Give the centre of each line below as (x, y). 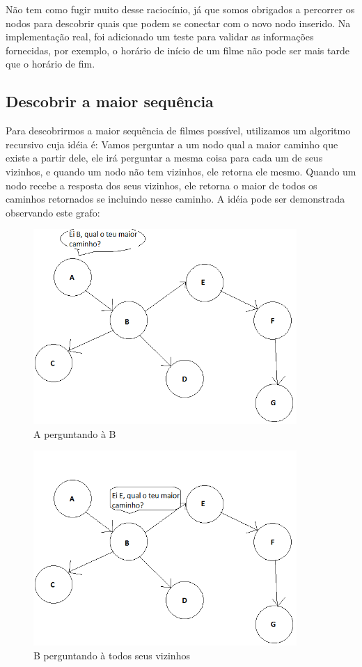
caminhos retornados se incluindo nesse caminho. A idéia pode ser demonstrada (175, 199)
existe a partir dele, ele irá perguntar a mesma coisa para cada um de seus (164, 158)
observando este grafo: (53, 212)
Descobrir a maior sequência (110, 101)
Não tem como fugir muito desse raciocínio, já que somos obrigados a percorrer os (180, 9)
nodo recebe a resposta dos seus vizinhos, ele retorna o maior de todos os (162, 185)
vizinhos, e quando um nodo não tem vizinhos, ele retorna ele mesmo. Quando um (181, 171)
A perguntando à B (75, 433)
